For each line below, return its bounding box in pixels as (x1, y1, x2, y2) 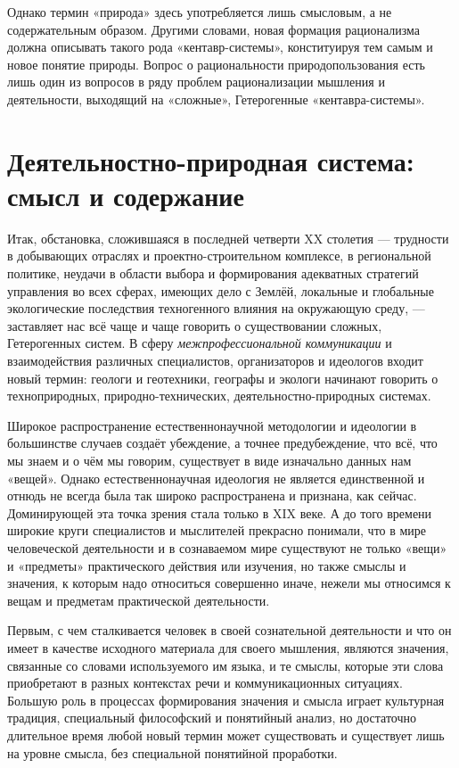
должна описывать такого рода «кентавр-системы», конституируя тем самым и (7, 37, 433, 56)
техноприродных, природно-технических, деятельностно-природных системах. (7, 386, 431, 405)
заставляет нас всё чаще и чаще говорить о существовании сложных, (7, 316, 382, 334)
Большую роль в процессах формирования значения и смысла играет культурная (7, 690, 445, 709)
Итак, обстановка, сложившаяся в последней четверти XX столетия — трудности (7, 228, 449, 247)
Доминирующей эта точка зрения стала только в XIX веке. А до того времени (7, 503, 432, 522)
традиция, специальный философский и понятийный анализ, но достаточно (7, 708, 417, 727)
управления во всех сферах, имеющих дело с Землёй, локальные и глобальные (7, 281, 434, 300)
